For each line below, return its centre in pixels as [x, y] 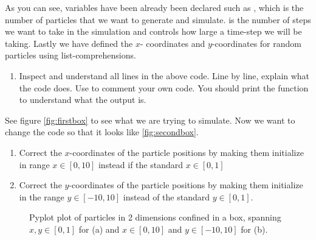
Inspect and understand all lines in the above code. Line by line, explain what [164, 75]
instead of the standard [166, 196]
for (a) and [99, 229]
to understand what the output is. [83, 100]
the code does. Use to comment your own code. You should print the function [164, 87]
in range [34, 164]
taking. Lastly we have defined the [69, 43]
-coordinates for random [256, 43]
